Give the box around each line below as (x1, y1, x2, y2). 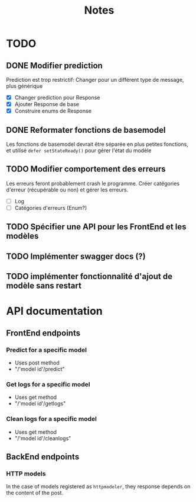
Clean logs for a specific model (6, 415, 97, 423)
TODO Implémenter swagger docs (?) (6, 251, 146, 261)
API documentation (6, 305, 103, 318)
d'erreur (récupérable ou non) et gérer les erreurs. (6, 186, 129, 193)
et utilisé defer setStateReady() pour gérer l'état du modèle (6, 147, 152, 154)
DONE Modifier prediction (6, 60, 103, 71)
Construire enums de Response (14, 107, 92, 114)
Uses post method (14, 359, 60, 366)
